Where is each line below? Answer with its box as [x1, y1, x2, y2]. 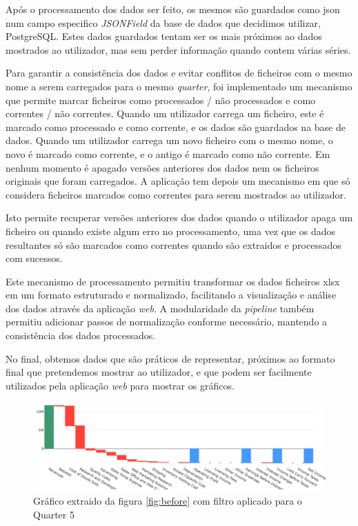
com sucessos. [6, 251, 63, 265]
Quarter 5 [33, 507, 74, 521]
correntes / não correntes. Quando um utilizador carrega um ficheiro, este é [6, 106, 324, 121]
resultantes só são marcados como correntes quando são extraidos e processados [6, 237, 341, 252]
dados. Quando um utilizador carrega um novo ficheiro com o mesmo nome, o [6, 133, 333, 148]
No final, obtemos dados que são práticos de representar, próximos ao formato [6, 351, 335, 365]
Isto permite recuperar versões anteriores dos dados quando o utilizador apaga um [6, 210, 353, 225]
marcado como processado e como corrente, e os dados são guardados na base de [6, 119, 346, 134]
